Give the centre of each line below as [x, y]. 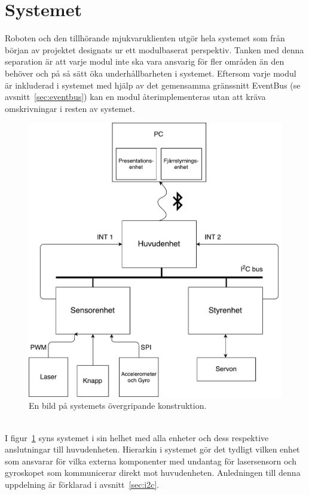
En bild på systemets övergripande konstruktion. [118, 406]
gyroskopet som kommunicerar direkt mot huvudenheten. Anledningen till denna [153, 473]
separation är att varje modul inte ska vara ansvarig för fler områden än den [145, 61]
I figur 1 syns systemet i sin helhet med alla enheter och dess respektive [137, 437]
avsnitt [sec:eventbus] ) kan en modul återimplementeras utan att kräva [135, 97]
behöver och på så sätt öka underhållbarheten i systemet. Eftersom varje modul [151, 73]
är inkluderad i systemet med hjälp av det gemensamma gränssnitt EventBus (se [153, 85]
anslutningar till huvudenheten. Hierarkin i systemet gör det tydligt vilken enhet [152, 449]
